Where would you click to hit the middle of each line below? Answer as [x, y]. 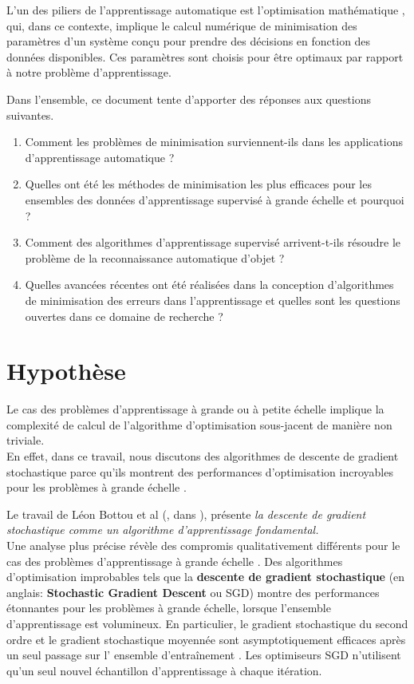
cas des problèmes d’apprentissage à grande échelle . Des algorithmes [175, 561]
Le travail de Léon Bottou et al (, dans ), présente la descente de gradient [186, 514]
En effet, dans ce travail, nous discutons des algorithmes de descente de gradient [203, 456]
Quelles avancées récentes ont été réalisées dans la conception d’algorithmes [209, 285]
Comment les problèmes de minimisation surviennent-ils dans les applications [214, 142]
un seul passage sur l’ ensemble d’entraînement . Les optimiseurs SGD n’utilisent [204, 655]
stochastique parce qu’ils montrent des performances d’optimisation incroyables [200, 471]
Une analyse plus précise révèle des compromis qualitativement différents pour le [203, 545]
